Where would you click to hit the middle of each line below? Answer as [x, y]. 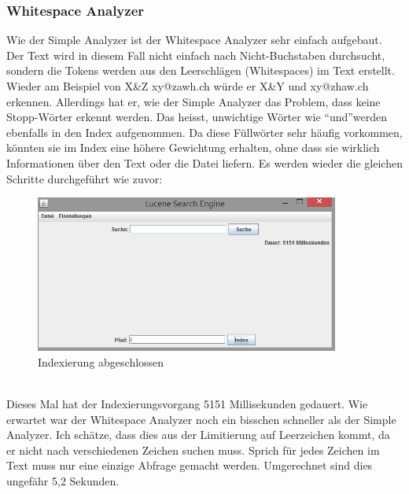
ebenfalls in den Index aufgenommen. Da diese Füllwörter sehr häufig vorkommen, [204, 132]
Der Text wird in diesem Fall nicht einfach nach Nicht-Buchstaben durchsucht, [196, 55]
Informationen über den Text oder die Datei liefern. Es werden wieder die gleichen [204, 162]
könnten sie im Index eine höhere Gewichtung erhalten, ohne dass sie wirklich [193, 147]
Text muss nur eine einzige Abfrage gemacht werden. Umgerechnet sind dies [190, 465]
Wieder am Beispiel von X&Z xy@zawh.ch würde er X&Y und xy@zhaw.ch [188, 86]
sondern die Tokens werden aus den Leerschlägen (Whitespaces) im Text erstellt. [201, 70]
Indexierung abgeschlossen [101, 361]
